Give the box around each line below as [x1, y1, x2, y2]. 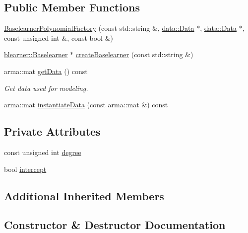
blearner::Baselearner [4, 49, 68, 60]
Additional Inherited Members [4, 188, 164, 203]
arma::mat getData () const [4, 66, 88, 76]
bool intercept [4, 163, 47, 174]
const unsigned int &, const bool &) [4, 32, 113, 43]
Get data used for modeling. [4, 82, 88, 93]
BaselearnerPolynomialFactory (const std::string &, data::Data [4, 23, 194, 33]
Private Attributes [4, 124, 101, 139]
